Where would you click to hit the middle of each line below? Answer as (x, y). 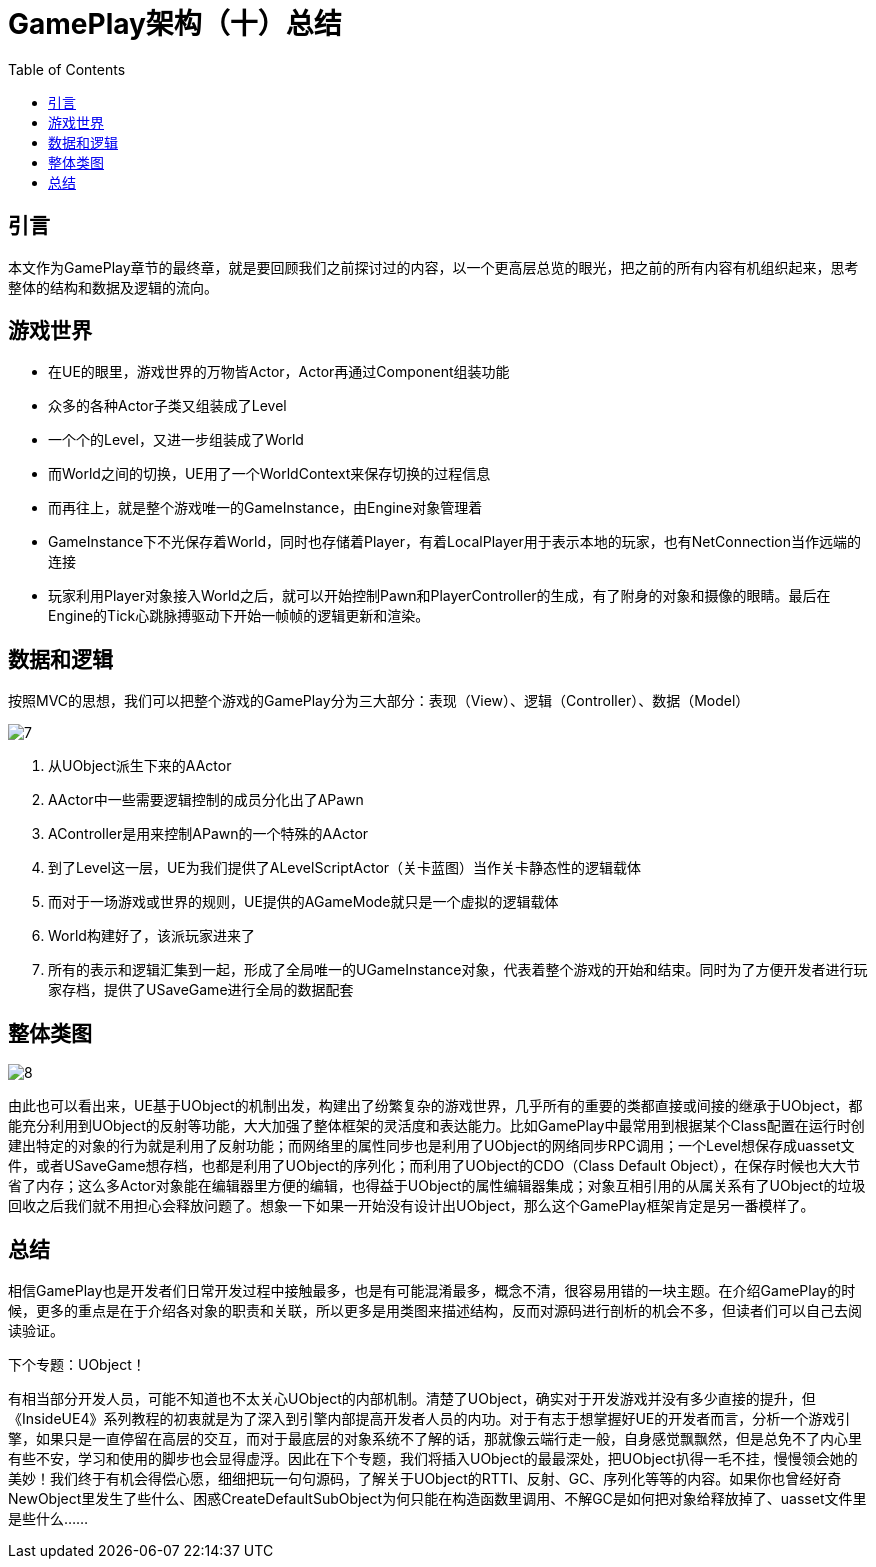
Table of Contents (67, 69)
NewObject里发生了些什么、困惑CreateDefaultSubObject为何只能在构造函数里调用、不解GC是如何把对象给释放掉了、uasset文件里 (437, 1498)
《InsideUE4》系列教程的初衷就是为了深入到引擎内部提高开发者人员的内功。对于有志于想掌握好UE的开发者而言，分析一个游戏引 (429, 1418)
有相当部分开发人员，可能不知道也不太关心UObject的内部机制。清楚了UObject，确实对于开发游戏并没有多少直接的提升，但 (412, 1398)
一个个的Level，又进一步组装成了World (176, 440)
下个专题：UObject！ (77, 1364)
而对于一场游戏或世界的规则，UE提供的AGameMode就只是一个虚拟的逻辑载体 (303, 902)
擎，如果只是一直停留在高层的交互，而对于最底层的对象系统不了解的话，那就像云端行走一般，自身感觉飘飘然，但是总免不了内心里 (435, 1438)
